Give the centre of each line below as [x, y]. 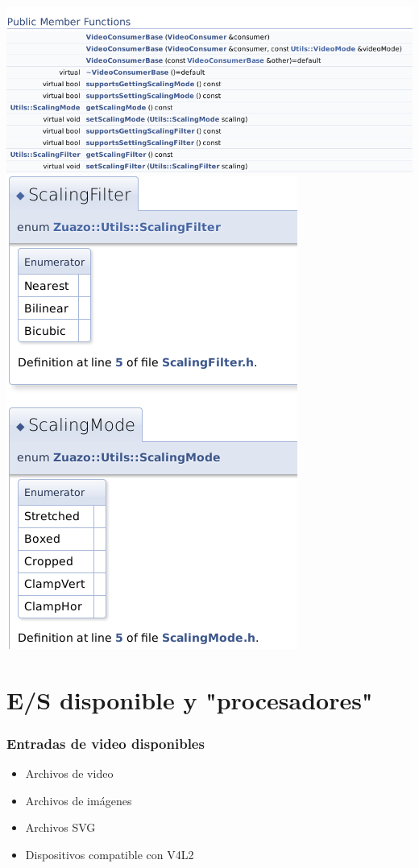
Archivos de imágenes [79, 800]
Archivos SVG [60, 827]
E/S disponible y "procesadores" [190, 699]
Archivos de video [69, 773]
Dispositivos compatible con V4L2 [110, 854]
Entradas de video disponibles [106, 743]
